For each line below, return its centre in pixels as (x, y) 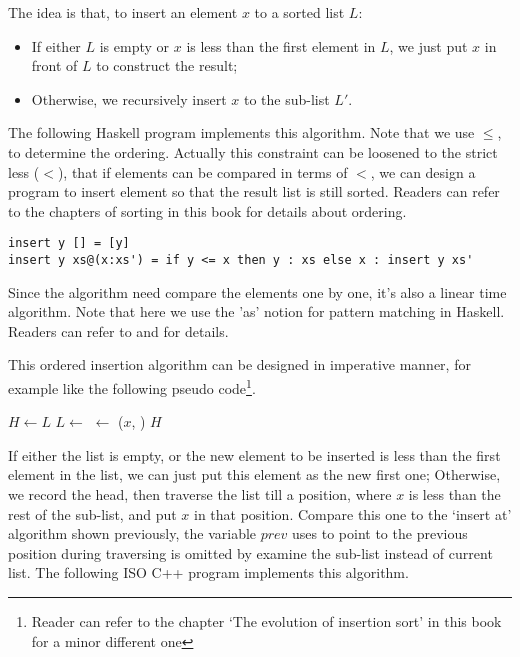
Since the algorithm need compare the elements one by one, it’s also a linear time (257, 291)
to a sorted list (299, 12)
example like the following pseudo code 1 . (132, 386)
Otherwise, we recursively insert (129, 98)
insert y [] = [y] (69, 243)
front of (54, 65)
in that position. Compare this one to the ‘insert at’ (353, 513)
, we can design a (423, 171)
